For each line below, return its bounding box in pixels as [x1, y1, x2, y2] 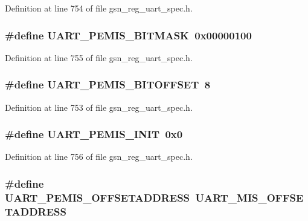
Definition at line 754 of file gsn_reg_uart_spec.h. [5, 2, 193, 14]
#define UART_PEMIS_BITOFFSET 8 [5, 77, 211, 92]
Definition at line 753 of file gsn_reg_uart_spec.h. [5, 101, 193, 113]
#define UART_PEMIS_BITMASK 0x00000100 [5, 27, 252, 42]
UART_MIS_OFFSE [195, 190, 304, 205]
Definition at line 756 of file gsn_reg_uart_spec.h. [5, 150, 193, 163]
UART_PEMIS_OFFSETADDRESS [5, 190, 190, 205]
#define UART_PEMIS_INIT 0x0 [5, 127, 183, 142]
